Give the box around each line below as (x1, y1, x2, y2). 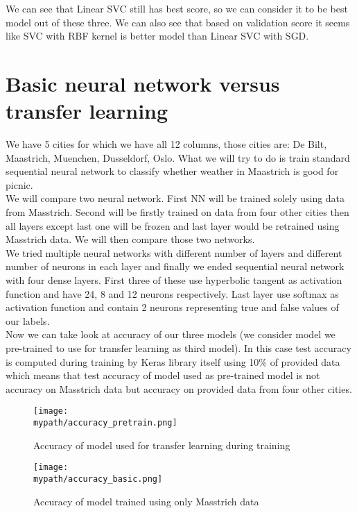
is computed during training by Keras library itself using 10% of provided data (6, 354, 340, 369)
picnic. (6, 177, 33, 192)
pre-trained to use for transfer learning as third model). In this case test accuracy (6, 341, 351, 355)
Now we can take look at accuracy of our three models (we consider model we (6, 327, 336, 342)
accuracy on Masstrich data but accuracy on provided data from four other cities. (6, 381, 352, 396)
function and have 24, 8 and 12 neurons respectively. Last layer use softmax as (6, 286, 339, 301)
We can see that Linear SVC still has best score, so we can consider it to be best (6, 1, 348, 15)
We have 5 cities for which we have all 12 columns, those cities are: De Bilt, (6, 137, 327, 151)
